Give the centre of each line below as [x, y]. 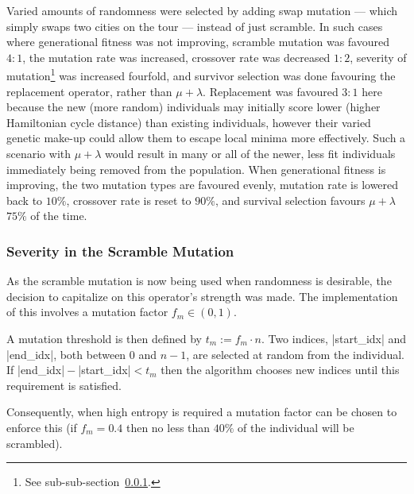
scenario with [39, 153]
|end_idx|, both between [66, 354]
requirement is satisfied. [64, 385]
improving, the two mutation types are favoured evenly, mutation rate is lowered [203, 185]
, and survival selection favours [290, 200]
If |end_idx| [36, 370]
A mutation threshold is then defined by [104, 338]
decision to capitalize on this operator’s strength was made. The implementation [202, 296]
